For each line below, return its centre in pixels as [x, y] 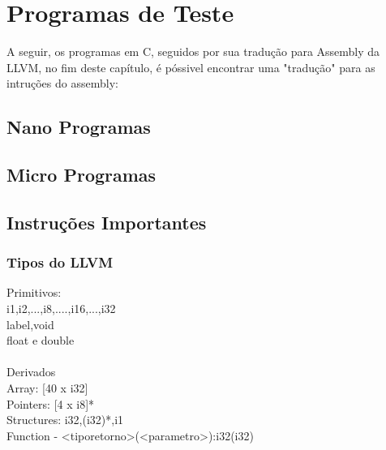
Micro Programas [81, 175]
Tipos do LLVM [60, 262]
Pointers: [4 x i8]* [51, 403]
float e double [41, 340]
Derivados [31, 372]
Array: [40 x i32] [47, 388]
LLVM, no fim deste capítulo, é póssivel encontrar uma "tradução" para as [191, 67]
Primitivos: [34, 292]
